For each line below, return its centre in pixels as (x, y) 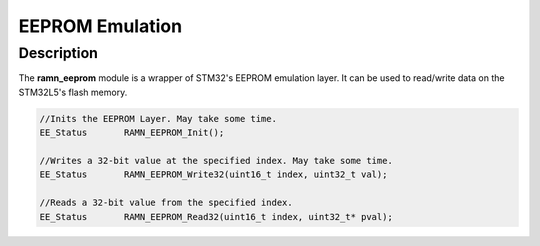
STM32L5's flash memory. (73, 92)
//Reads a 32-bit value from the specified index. (166, 203)
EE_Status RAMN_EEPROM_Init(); (132, 133)
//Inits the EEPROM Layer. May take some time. (158, 118)
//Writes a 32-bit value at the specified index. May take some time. (216, 160)
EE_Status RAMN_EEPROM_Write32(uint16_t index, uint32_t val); (213, 174)
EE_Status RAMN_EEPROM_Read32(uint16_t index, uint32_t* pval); (216, 216)
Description (58, 53)
